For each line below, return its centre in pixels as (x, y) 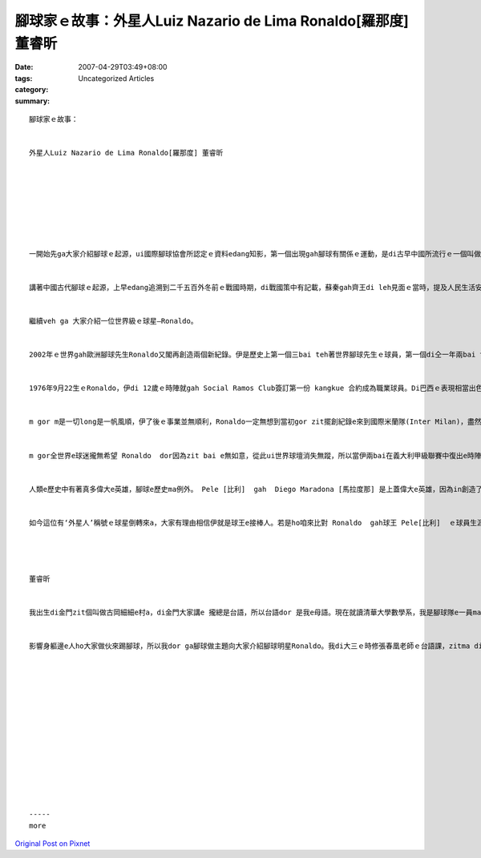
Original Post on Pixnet (53, 843)
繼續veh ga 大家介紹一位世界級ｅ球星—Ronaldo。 (113, 321)
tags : (24, 78)
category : (32, 90)
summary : (32, 101)
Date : (24, 67)
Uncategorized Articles (116, 78)
